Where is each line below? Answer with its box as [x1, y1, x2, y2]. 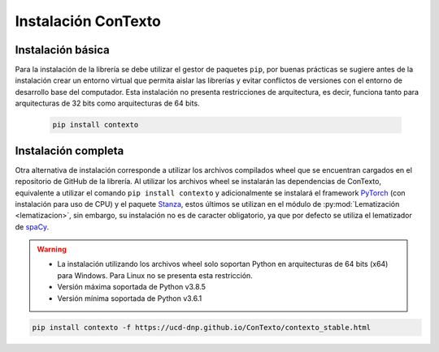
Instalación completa [15, 144, 124, 157]
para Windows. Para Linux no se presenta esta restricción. [57, 270, 254, 280]
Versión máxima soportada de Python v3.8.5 [57, 282, 206, 292]
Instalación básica [15, 43, 110, 57]
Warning [37, 244, 67, 255]
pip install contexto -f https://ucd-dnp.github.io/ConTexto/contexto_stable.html [32, 323, 372, 332]
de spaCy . [15, 221, 50, 231]
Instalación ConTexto [15, 12, 162, 30]
